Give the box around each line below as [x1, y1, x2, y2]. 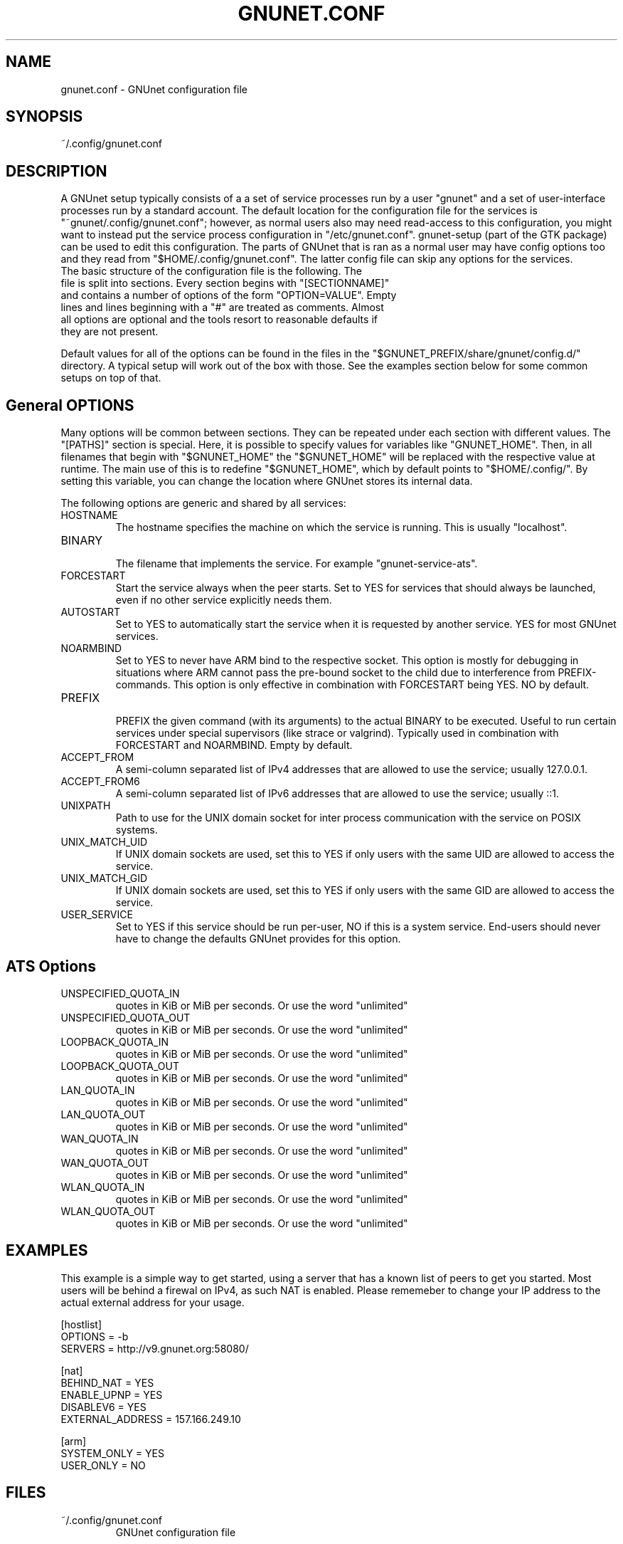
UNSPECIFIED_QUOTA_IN [60, 987, 180, 999]
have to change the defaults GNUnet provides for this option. [115, 933, 401, 945]
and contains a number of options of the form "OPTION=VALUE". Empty [60, 289, 397, 302]
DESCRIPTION [6, 162, 107, 180]
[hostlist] [60, 1318, 102, 1330]
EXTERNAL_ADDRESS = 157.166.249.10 [60, 1412, 241, 1425]
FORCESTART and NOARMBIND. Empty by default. [115, 739, 353, 752]
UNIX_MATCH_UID [60, 836, 148, 849]
